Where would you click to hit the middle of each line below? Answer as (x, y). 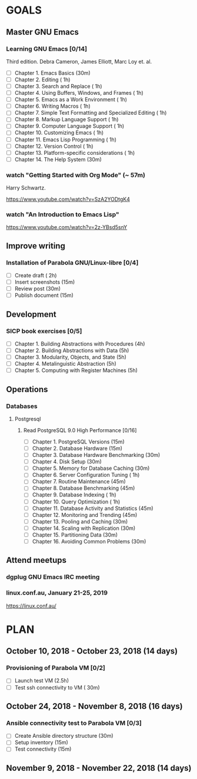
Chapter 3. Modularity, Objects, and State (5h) (70, 357)
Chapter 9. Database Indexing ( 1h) (74, 495)
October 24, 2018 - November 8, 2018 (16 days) (95, 706)
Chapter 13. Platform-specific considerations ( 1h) (75, 153)
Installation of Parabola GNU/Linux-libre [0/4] (72, 263)
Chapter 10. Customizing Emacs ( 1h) (59, 132)
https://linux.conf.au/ (31, 606)
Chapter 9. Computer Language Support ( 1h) (69, 126)
